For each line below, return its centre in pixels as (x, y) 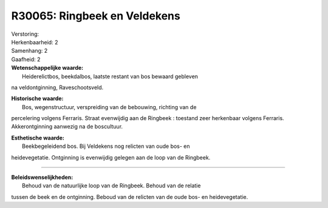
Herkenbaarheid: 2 (35, 42)
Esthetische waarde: (38, 138)
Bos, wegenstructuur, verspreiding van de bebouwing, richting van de (109, 107)
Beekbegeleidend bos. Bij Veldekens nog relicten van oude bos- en (106, 146)
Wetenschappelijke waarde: (47, 68)
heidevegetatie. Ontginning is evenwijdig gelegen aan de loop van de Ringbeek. (111, 157)
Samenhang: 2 (29, 51)
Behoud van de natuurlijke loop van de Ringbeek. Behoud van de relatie (111, 186)
